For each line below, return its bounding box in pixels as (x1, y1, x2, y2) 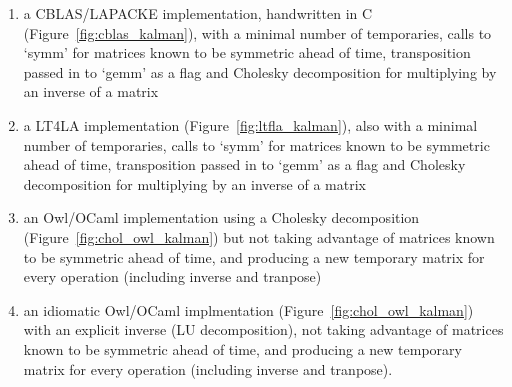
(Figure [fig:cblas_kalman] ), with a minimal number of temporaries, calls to (23, 22, 492, 43)
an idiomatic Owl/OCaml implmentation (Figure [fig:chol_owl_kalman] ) (23, 299, 474, 320)
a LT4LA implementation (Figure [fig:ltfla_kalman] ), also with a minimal (23, 114, 478, 135)
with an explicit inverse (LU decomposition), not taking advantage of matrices (23, 319, 504, 340)
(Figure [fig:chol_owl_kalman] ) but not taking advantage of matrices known (23, 226, 495, 247)
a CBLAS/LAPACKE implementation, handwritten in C (23, 3, 373, 23)
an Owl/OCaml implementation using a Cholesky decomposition (23, 207, 420, 228)
